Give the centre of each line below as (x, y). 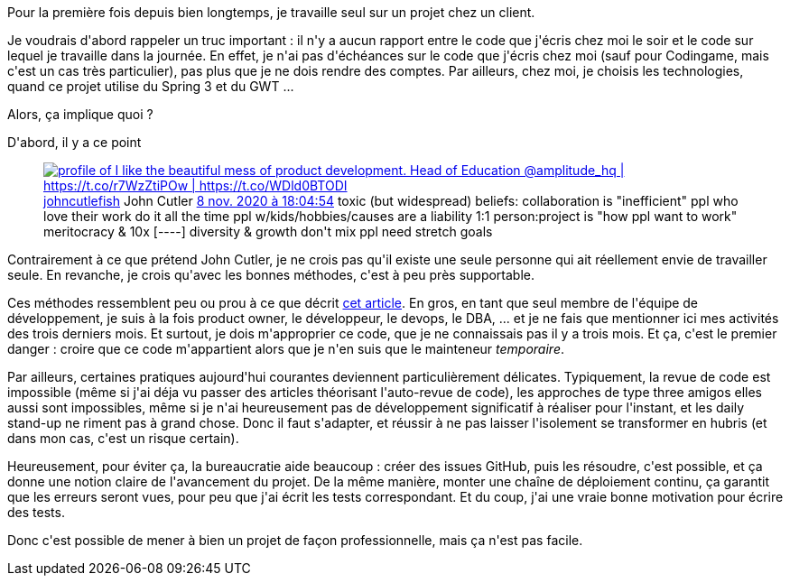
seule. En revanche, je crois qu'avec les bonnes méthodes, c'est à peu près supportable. (271, 275)
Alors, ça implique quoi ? (80, 114)
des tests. (36, 512)
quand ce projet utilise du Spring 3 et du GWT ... (151, 86)
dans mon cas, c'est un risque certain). (123, 438)
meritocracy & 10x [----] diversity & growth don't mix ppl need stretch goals (268, 231)
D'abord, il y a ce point (74, 142)
